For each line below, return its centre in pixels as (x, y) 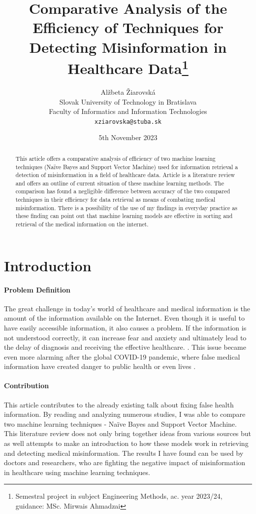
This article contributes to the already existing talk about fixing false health (119, 404)
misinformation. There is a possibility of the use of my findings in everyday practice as (126, 207)
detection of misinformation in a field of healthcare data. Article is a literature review (125, 175)
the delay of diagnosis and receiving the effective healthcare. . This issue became (125, 347)
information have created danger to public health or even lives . (100, 366)
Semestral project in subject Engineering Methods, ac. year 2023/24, (119, 496)
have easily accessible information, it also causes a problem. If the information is (125, 327)
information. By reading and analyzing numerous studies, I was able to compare (125, 414)
